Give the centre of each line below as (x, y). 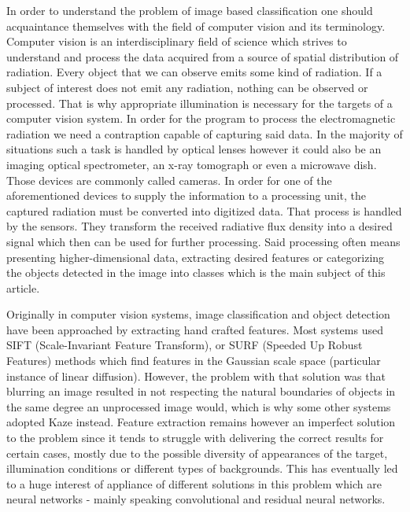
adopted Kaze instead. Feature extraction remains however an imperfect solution (201, 422)
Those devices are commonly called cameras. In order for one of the (169, 180)
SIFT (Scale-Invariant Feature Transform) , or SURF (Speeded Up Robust (185, 345)
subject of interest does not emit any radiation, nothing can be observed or (187, 87)
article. (23, 287)
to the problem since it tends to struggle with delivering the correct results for (195, 438)
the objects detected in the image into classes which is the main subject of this (196, 273)
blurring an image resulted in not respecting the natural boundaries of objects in (201, 391)
